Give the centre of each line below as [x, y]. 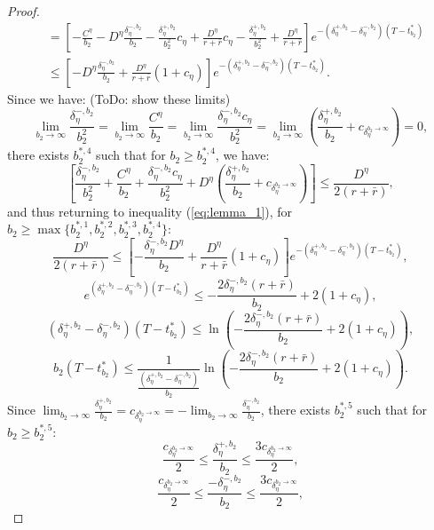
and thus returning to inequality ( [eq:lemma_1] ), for [150, 211]
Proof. [24, 11]
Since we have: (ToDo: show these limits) [119, 98]
